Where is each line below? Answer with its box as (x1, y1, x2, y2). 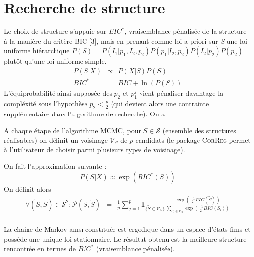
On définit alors (4, 184, 51, 194)
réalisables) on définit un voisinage (4, 135, 108, 145)
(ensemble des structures (162, 125, 236, 135)
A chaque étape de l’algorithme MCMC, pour (4, 125, 141, 135)
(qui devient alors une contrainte (111, 98, 209, 109)
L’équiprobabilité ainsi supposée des (4, 88, 112, 98)
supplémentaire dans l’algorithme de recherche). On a (4, 109, 165, 119)
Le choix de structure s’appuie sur (4, 26, 107, 36)
